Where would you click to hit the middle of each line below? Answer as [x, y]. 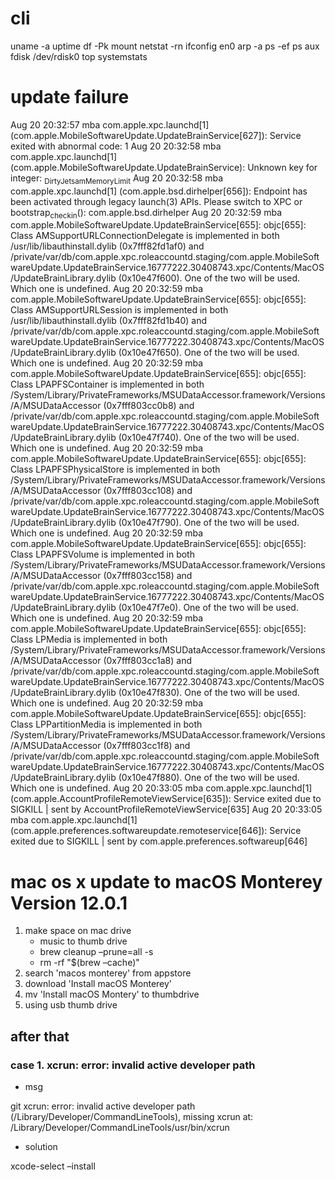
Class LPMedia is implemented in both [89, 639]
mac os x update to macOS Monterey [166, 881]
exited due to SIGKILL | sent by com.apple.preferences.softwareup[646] [159, 841]
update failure [70, 97]
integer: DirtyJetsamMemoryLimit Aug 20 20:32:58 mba [117, 179]
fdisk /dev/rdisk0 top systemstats [79, 56]
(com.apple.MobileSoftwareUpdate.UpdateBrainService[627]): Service [156, 135]
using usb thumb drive [71, 1005]
